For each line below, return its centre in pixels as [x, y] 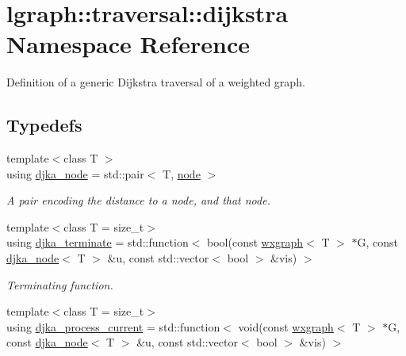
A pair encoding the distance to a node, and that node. [138, 200]
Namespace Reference [128, 44]
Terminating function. [60, 284]
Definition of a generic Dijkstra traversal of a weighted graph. [156, 82]
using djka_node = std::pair [75, 173]
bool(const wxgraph [255, 242]
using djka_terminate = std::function [98, 242]
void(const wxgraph [286, 326]
